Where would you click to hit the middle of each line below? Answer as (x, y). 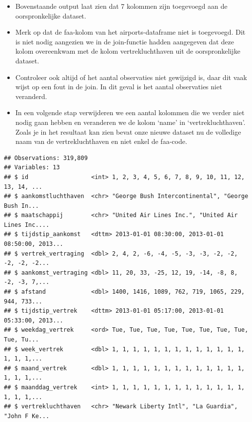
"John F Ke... (27, 416)
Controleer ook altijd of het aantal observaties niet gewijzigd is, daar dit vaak (131, 77)
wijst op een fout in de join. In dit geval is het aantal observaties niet (119, 87)
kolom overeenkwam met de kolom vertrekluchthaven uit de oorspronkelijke (128, 51)
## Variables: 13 (32, 168)
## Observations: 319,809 (46, 158)
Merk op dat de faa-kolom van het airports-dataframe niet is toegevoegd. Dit (130, 32)
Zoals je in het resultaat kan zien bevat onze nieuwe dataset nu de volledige (128, 131)
